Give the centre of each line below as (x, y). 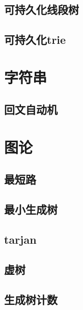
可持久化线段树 (41, 9)
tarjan (20, 239)
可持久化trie (35, 40)
